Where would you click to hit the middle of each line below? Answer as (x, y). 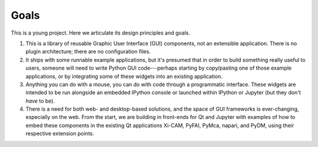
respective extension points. (60, 134)
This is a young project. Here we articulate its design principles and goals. (101, 33)
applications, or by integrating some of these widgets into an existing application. (124, 76)
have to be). (40, 101)
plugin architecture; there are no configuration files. (88, 52)
